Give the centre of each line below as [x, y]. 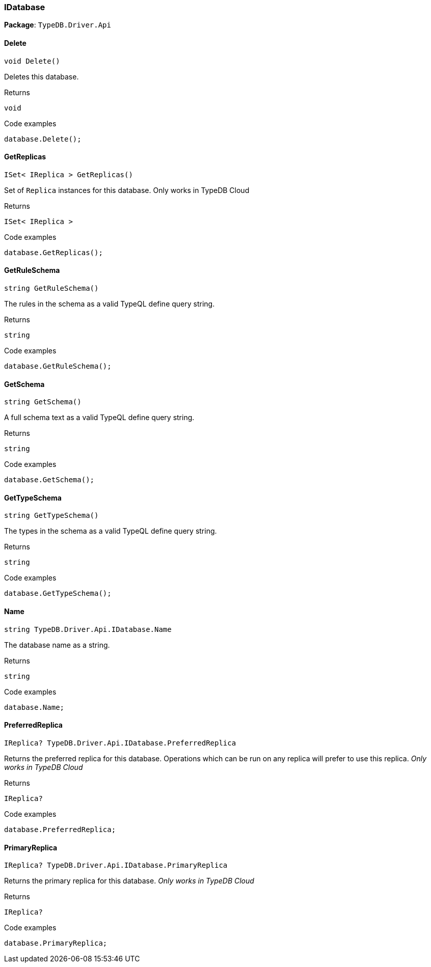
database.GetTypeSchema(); [58, 593]
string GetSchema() [43, 402]
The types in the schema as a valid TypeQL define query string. [111, 531]
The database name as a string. [57, 645]
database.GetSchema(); [49, 480]
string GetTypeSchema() [51, 516]
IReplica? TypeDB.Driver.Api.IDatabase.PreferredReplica [120, 743]
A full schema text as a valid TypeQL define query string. [99, 418]
